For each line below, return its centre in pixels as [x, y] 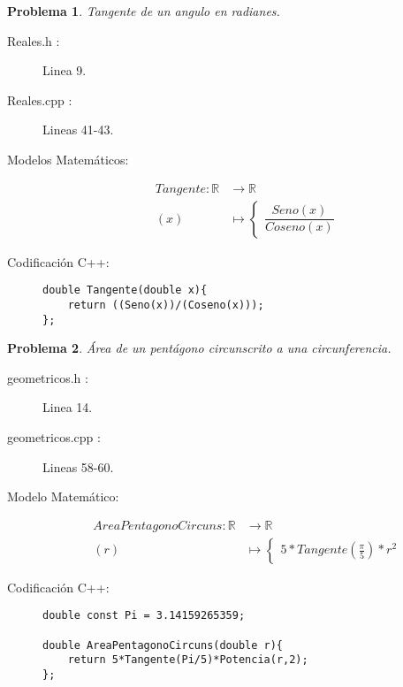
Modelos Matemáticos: [68, 159]
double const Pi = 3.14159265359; [144, 616]
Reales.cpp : [40, 99]
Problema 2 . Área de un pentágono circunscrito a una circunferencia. [199, 348]
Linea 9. [65, 70]
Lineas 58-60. [78, 466]
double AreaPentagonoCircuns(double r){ [163, 645]
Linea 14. [68, 407]
